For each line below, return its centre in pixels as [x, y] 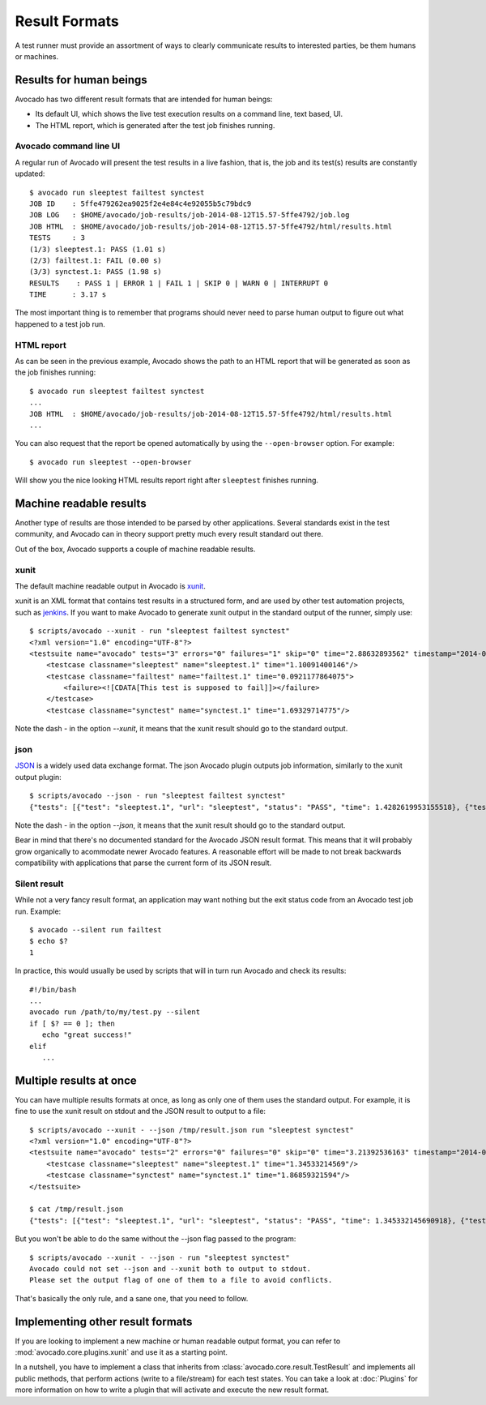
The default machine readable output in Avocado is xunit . [110, 586]
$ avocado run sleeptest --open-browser [111, 462]
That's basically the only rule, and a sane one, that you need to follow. [132, 1298]
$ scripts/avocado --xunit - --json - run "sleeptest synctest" [160, 1257]
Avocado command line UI [68, 146]
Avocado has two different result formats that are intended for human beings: [144, 99]
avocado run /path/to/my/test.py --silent [115, 1012]
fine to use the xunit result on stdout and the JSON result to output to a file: [141, 1112]
